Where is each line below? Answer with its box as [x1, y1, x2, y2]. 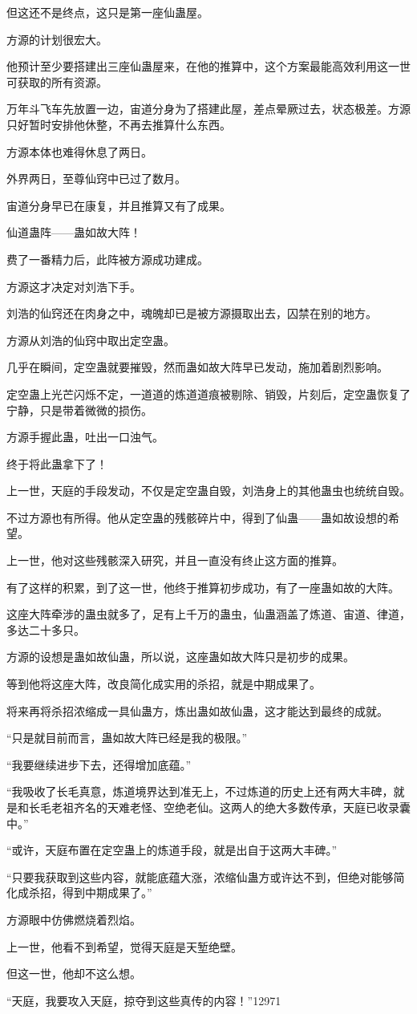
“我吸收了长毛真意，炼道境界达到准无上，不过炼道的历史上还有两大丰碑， [6, 783, 394, 800]
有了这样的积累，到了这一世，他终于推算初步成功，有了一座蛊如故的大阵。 [6, 578, 399, 595]
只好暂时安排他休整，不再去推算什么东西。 [6, 116, 231, 132]
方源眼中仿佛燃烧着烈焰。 [6, 911, 141, 927]
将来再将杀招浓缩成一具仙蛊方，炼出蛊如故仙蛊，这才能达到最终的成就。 [6, 702, 388, 719]
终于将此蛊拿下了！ [6, 455, 107, 472]
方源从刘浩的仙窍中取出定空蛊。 [6, 331, 175, 348]
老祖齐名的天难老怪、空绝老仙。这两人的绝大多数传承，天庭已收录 [51, 799, 399, 815]
